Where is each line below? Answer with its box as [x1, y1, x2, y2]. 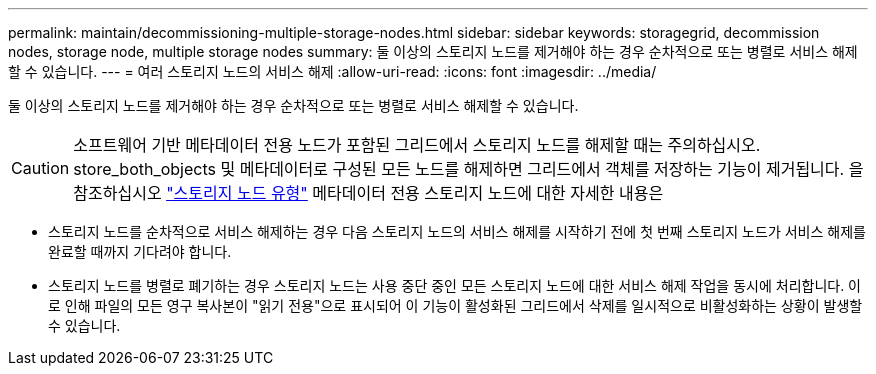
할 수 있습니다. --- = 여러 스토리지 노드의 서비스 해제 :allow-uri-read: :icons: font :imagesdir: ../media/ [8, 63, 657, 80]
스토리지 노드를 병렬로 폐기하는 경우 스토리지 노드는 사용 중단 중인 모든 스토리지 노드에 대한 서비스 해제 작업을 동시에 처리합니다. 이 [48, 277, 862, 294]
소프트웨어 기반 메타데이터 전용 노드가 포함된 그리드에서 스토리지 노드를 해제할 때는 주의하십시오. [73, 135, 761, 155]
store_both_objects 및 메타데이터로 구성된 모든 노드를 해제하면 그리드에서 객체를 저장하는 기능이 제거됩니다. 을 [73, 159, 864, 179]
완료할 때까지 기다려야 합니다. [48, 243, 232, 260]
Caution [11, 158, 70, 178]
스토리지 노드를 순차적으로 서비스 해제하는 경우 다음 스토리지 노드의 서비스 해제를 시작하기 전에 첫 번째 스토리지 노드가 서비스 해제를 [48, 223, 866, 240]
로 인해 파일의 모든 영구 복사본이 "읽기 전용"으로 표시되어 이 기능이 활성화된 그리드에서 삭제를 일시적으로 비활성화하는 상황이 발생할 [48, 297, 863, 314]
